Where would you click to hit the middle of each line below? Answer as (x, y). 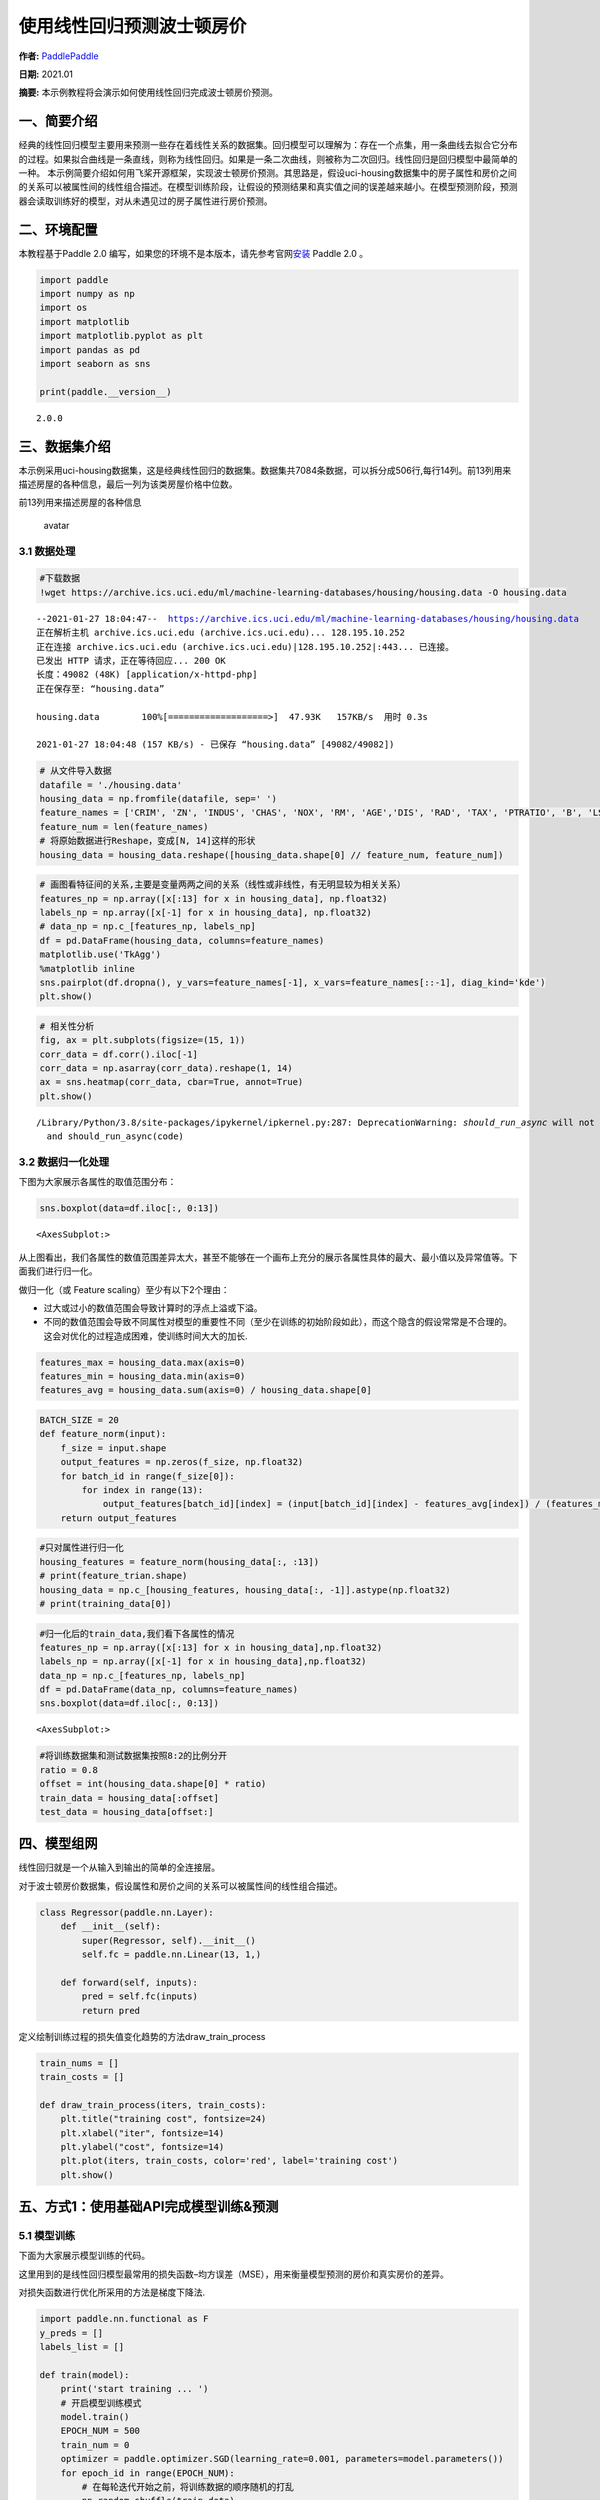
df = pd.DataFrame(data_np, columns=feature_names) (169, 1689)
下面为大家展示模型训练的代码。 (84, 2256)
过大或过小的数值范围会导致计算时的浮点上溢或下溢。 (153, 1307)
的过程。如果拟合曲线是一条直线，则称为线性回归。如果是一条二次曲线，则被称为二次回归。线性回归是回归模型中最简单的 (268, 159)
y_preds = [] (71, 2333)
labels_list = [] (82, 2346)
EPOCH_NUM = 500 (100, 2431)
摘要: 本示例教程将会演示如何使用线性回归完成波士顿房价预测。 (148, 92)
